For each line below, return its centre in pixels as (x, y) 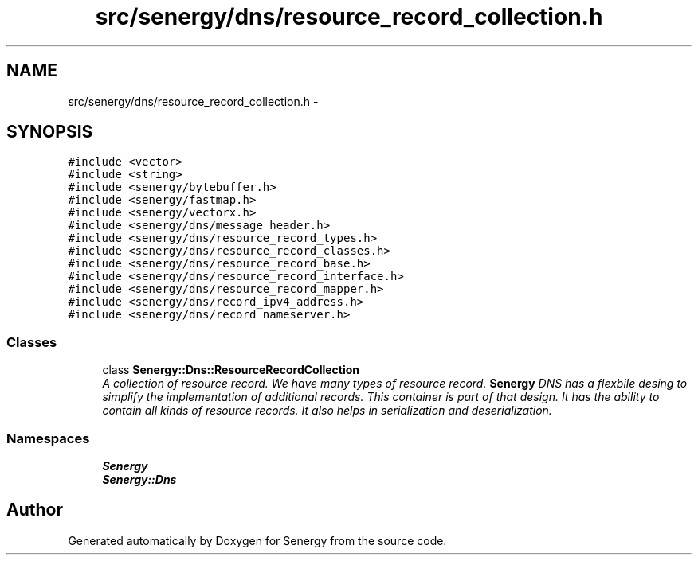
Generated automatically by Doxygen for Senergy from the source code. (257, 540)
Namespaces (48, 438)
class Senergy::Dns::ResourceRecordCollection (231, 370)
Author (35, 510)
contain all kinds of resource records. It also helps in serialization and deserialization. (327, 411)
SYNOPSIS (50, 132)
